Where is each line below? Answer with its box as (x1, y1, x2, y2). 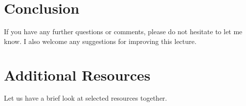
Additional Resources (4, 64, 151, 85)
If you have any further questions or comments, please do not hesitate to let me (4, 26, 243, 37)
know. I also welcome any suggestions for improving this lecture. (4, 36, 197, 46)
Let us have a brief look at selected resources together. (4, 93, 167, 103)
